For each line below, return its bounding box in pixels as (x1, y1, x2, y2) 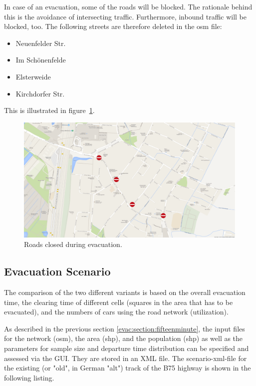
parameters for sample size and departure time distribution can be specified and (4, 342, 249, 353)
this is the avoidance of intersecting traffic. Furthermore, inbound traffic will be (4, 11, 247, 21)
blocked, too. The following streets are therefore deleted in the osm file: (4, 21, 222, 31)
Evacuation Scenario (4, 263, 111, 279)
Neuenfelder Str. (15, 37, 66, 48)
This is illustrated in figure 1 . (4, 105, 95, 115)
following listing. (4, 372, 54, 382)
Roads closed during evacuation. (24, 239, 122, 249)
